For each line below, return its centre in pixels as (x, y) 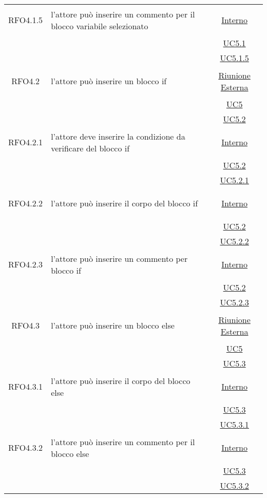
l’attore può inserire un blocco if (109, 81)
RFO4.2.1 (26, 142)
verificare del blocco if (90, 148)
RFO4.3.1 (26, 386)
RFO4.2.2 (26, 203)
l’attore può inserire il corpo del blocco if (125, 203)
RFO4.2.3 (26, 264)
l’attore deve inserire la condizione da (118, 136)
